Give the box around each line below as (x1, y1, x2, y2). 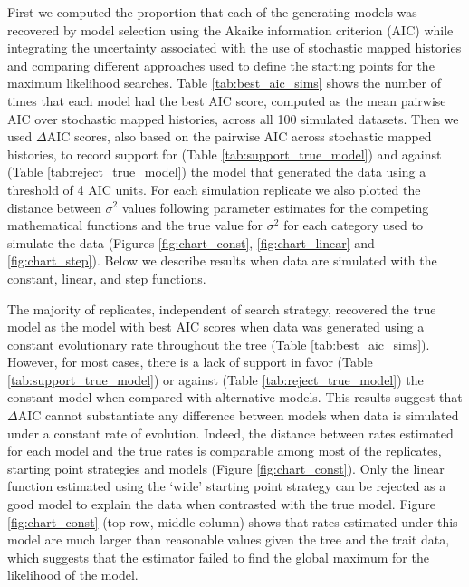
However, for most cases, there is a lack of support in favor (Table (7, 352, 373, 371)
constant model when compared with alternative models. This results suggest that (7, 388, 463, 407)
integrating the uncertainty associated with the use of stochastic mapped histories (7, 38, 462, 57)
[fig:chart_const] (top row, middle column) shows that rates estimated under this (7, 512, 458, 531)
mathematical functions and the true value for (7, 216, 263, 235)
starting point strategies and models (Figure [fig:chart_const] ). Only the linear (7, 458, 445, 477)
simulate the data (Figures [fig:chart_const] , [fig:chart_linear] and (7, 233, 375, 252)
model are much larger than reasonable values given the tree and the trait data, (7, 530, 450, 549)
